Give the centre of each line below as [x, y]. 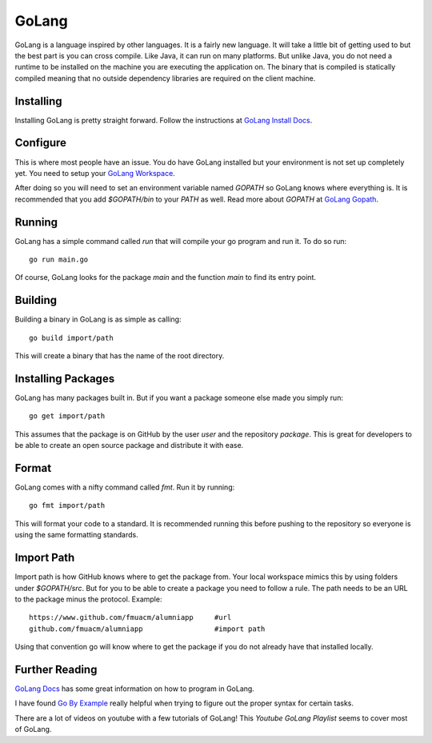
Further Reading [56, 669]
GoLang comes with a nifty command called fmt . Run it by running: [125, 487]
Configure [41, 143]
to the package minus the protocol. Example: [88, 599]
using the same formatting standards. [77, 535]
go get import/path [67, 416]
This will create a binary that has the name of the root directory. [120, 356]
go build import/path [71, 338]
